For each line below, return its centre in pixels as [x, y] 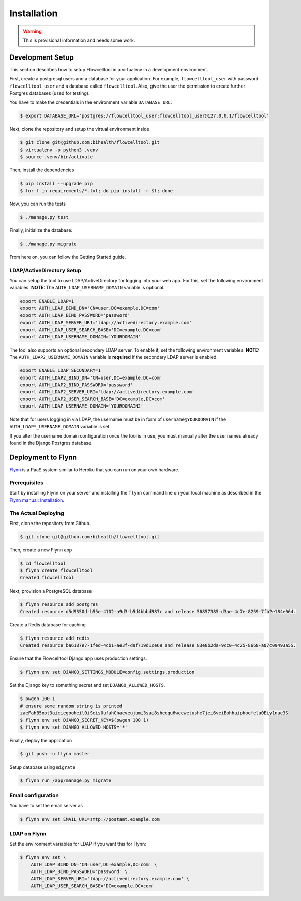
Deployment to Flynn [43, 458]
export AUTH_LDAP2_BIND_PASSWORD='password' [77, 385]
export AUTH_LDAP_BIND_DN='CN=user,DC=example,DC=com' [90, 308]
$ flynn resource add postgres [59, 604]
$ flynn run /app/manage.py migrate [66, 780]
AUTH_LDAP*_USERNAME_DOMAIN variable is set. [60, 426]
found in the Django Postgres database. [51, 443]
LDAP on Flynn [28, 833]
